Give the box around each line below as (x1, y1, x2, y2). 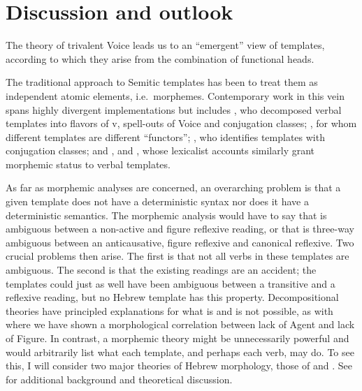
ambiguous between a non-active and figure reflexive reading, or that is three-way (6, 221, 354, 236)
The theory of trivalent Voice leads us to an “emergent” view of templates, (6, 38, 325, 52)
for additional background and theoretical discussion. (6, 371, 233, 386)
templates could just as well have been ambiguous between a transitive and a (6, 276, 335, 290)
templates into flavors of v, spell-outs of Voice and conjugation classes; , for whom (6, 116, 357, 131)
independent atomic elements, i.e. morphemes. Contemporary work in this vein (6, 88, 345, 103)
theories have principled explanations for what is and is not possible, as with (6, 303, 333, 318)
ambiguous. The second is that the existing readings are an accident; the (6, 263, 317, 277)
